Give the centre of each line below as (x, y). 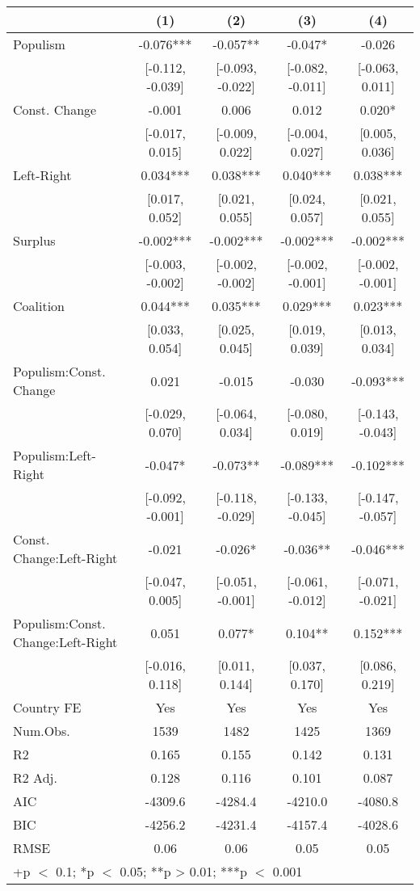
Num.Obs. (42, 731)
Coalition (39, 306)
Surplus (34, 240)
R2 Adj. (35, 778)
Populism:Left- (55, 455)
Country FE (47, 707)
